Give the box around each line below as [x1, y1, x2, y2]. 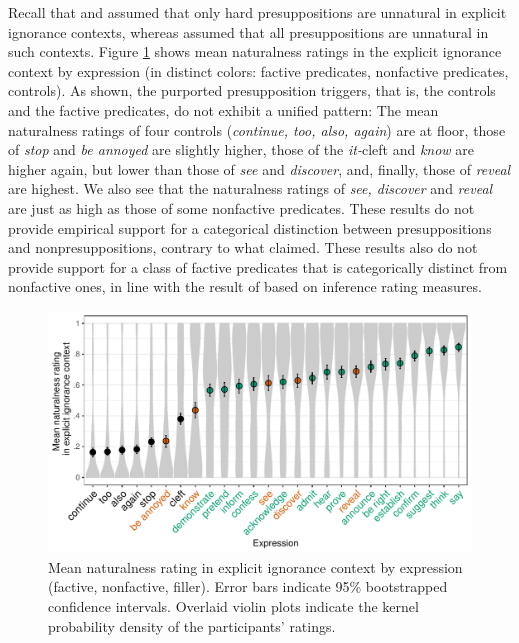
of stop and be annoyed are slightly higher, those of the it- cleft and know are [8, 139, 475, 160]
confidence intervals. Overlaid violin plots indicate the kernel [48, 595, 419, 616]
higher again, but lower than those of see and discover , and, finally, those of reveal [8, 158, 511, 179]
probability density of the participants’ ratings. [48, 615, 336, 636]
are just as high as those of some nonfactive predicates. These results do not [8, 197, 475, 218]
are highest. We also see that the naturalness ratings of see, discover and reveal [8, 178, 493, 199]
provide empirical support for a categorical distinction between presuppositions [8, 217, 492, 238]
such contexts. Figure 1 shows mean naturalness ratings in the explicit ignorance [8, 41, 502, 62]
